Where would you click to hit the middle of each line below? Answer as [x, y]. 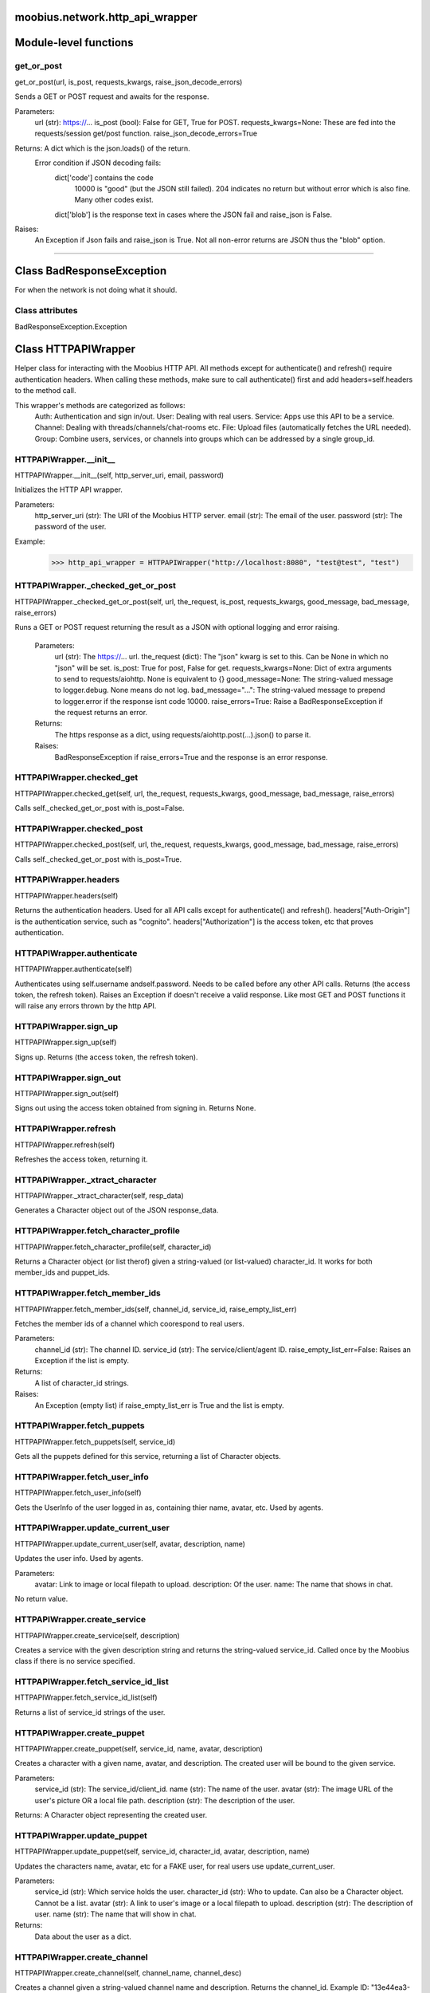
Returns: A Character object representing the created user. [111, 1814]
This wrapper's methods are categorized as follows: [100, 405]
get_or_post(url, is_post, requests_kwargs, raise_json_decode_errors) [129, 82]
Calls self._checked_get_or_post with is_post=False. [100, 808]
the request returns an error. [101, 713]
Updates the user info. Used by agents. [79, 1559]
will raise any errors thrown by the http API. [86, 1006]
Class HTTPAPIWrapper [75, 350]
